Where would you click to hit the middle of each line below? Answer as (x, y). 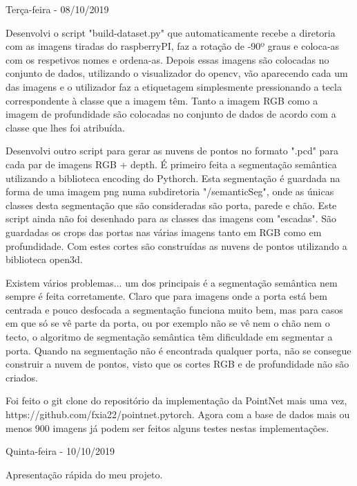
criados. (22, 377)
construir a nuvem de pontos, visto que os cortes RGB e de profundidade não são (177, 364)
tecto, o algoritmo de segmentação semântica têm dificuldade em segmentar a (169, 337)
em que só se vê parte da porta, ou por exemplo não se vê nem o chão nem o (168, 323)
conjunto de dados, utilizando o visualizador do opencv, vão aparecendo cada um (177, 73)
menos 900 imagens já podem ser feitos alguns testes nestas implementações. (167, 427)
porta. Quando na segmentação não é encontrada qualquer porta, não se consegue (178, 350)
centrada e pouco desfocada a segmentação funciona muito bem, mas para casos (174, 309)
